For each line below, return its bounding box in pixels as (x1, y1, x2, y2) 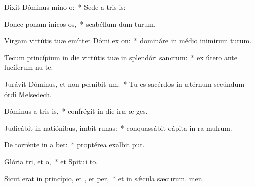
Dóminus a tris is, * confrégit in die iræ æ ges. (4, 106, 148, 116)
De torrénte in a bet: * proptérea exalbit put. (4, 139, 145, 150)
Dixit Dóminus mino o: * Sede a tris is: (4, 2, 126, 12)
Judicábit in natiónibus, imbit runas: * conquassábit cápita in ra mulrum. (4, 122, 232, 133)
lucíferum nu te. (4, 62, 53, 72)
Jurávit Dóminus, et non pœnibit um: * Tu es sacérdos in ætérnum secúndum (4, 78, 245, 89)
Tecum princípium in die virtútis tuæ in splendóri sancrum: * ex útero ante (4, 52, 238, 62)
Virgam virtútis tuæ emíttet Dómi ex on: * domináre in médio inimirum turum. (4, 35, 252, 46)
